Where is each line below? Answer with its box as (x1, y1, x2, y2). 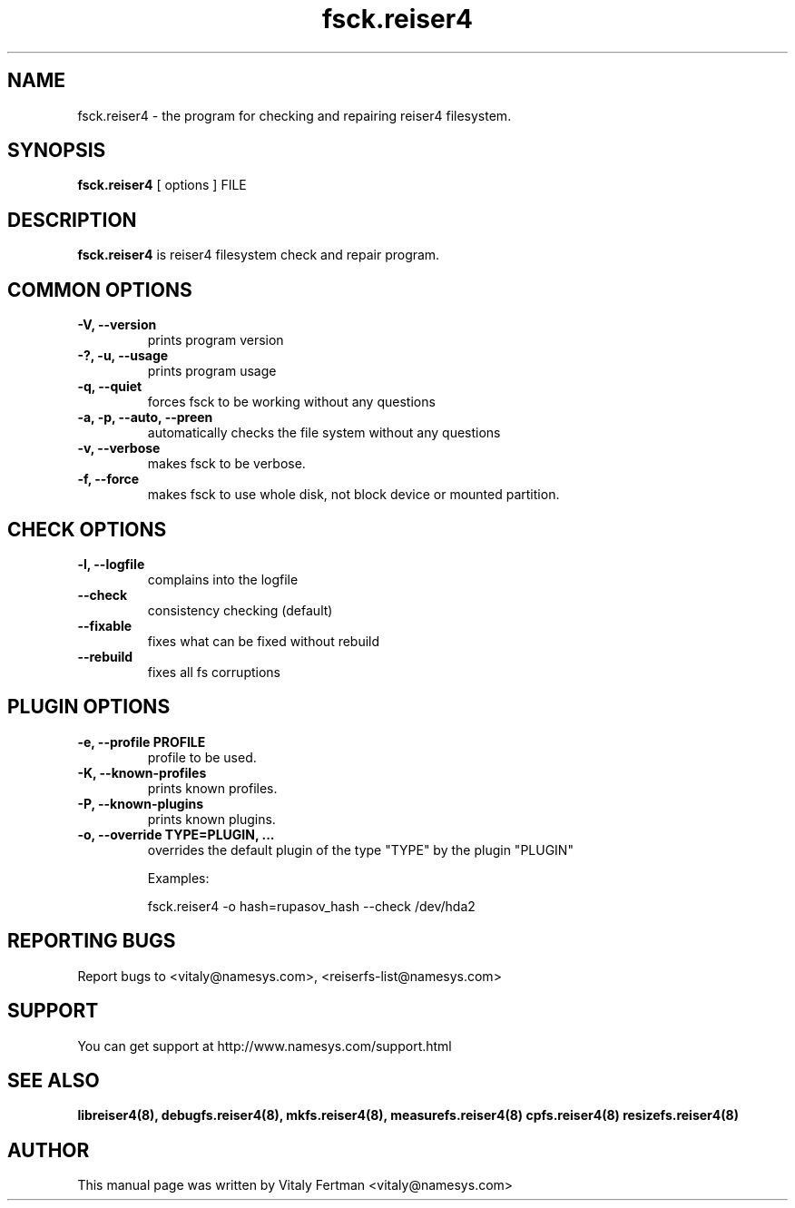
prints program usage (147, 363, 277, 379)
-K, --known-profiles (77, 764, 207, 781)
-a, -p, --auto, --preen (77, 409, 213, 426)
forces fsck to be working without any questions (147, 394, 436, 410)
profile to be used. (147, 749, 257, 765)
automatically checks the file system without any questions (147, 425, 501, 441)
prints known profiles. (147, 780, 278, 796)
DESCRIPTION (7, 208, 137, 231)
